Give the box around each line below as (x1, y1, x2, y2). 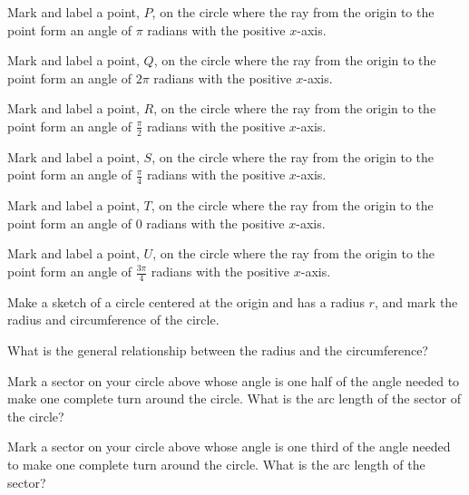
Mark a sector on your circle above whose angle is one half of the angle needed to (7, 371, 460, 390)
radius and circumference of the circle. (7, 310, 220, 329)
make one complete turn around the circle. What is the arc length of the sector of (7, 389, 462, 408)
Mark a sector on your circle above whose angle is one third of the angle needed (7, 437, 451, 456)
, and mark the (374, 292, 458, 311)
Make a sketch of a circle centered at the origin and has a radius (7, 292, 365, 311)
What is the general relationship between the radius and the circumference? (7, 341, 428, 360)
